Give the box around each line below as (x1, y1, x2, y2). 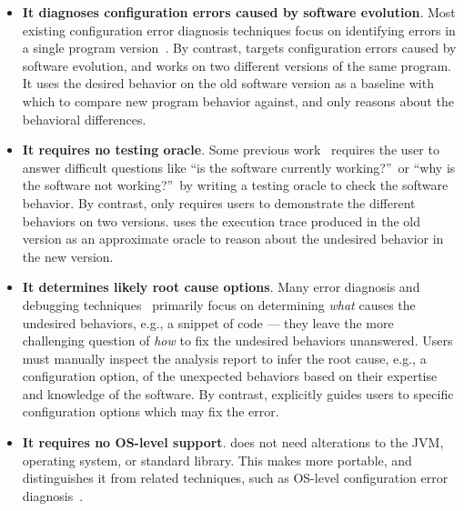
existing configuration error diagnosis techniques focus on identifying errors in (22, 20, 456, 39)
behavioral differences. (22, 109, 146, 128)
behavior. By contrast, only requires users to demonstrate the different (22, 193, 416, 212)
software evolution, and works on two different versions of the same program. (22, 55, 451, 75)
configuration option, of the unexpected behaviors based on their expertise (22, 366, 438, 386)
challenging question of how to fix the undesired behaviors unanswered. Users (22, 331, 453, 350)
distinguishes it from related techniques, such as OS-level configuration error (22, 468, 449, 487)
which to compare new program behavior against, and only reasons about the (22, 91, 454, 110)
